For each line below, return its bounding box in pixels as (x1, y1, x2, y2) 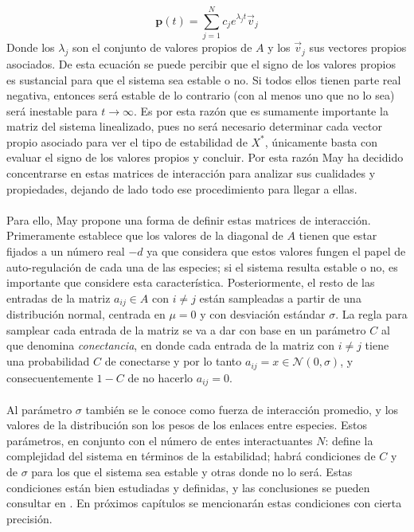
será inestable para (6, 102, 98, 119)
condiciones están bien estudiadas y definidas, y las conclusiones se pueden (6, 479, 370, 495)
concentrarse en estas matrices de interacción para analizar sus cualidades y (6, 165, 376, 182)
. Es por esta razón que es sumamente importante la (134, 102, 389, 119)
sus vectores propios (309, 39, 407, 56)
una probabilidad (6, 353, 90, 370)
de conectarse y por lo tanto (104, 353, 242, 370)
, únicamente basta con (264, 133, 378, 150)
